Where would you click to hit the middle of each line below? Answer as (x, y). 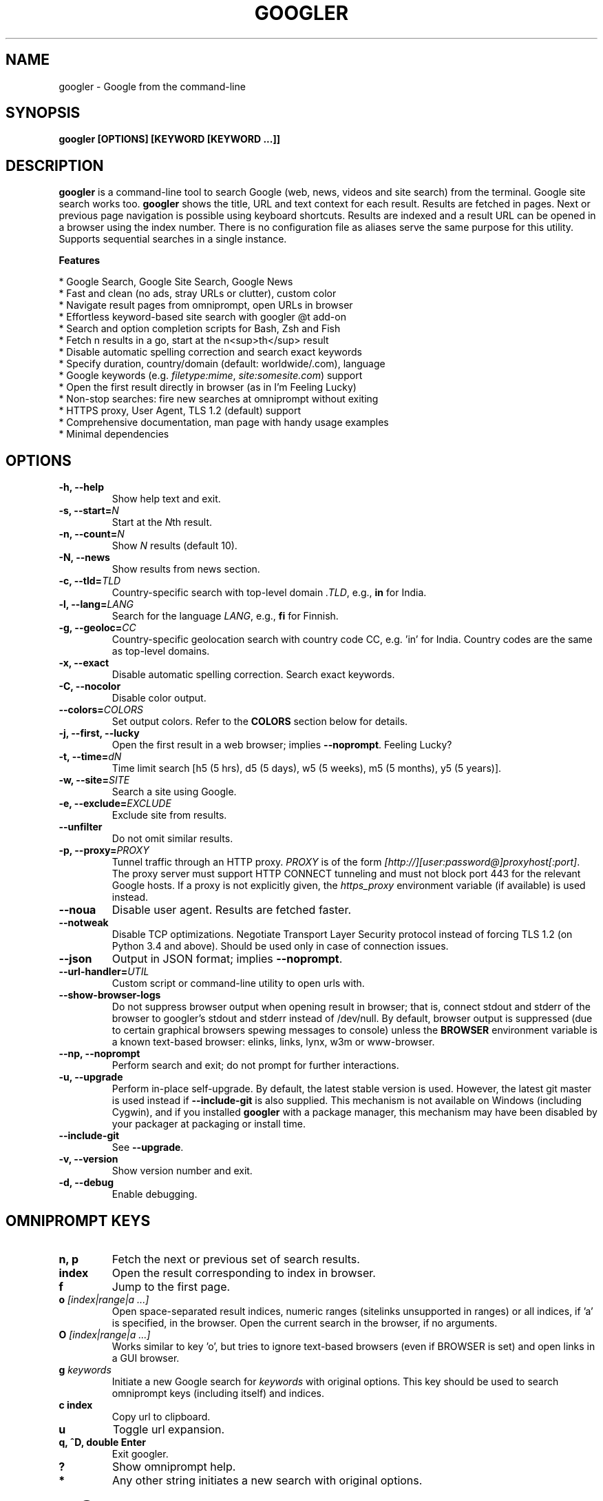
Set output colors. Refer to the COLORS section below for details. (260, 722)
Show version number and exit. (182, 1171)
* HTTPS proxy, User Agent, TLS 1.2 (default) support (180, 411)
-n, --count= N (92, 534)
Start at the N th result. (162, 522)
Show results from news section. (186, 569)
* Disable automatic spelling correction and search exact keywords (210, 352)
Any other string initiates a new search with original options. (267, 1480)
